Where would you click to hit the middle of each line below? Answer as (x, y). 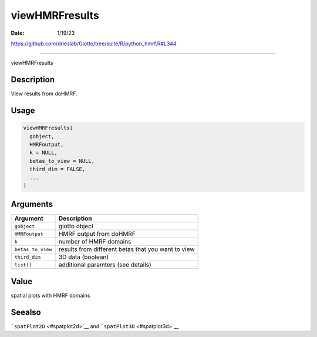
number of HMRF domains (95, 242)
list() (23, 265)
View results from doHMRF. (44, 94)
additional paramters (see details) (105, 265)
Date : (18, 33)
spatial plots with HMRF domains (50, 295)
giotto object (76, 226)
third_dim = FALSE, (58, 169)
